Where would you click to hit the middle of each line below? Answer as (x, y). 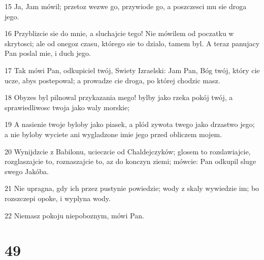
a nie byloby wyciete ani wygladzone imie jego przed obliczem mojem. (113, 134)
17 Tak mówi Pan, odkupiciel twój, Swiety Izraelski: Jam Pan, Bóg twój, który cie (132, 70)
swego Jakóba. (27, 171)
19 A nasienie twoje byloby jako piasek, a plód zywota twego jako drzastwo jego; (130, 124)
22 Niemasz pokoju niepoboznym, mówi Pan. (74, 215)
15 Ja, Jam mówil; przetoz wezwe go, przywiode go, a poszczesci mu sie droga (126, 6)
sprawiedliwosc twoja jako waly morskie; (67, 107)
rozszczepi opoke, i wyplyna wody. (58, 198)
